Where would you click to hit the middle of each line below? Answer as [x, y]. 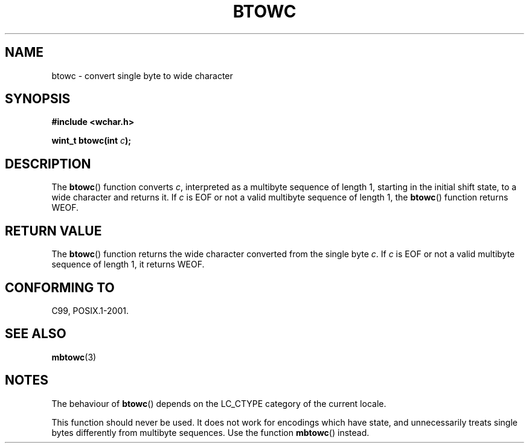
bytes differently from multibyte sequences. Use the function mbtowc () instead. [210, 432]
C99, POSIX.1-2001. [90, 310]
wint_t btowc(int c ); [91, 141]
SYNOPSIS [38, 99]
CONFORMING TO [60, 287]
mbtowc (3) [74, 357]
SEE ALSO [36, 334]
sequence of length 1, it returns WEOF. [128, 264]
